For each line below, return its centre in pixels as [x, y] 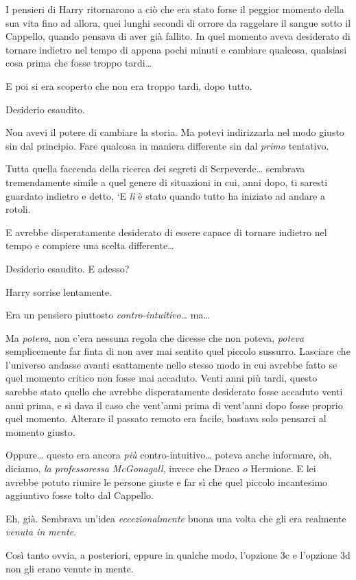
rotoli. [18, 209]
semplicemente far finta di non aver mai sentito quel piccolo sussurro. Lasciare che [178, 351]
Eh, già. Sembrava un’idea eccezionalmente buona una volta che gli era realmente [176, 518]
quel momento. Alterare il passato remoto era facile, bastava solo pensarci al [166, 418]
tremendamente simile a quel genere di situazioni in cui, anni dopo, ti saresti [167, 182]
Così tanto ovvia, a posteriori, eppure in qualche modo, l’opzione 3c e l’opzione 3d [178, 555]
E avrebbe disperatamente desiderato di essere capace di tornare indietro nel [166, 232]
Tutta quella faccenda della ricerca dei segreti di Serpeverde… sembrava [155, 169]
